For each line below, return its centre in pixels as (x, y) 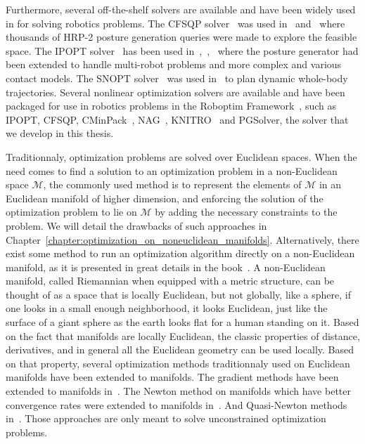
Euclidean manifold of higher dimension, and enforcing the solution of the (165, 198)
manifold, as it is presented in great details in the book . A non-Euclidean (166, 267)
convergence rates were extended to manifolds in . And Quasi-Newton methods (177, 404)
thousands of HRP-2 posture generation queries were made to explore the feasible (181, 37)
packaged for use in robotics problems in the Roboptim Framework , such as (171, 106)
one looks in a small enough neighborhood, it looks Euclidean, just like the (167, 308)
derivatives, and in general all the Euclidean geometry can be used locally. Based (180, 350)
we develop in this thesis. (60, 133)
